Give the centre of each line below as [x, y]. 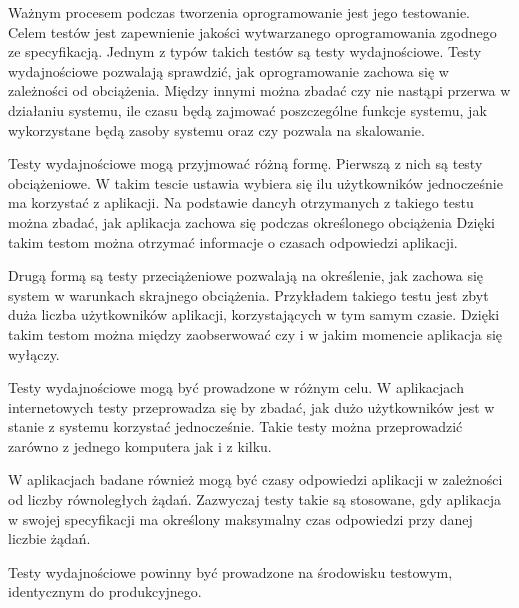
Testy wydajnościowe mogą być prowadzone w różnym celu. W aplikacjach [236, 387]
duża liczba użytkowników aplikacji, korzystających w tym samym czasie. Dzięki [254, 314]
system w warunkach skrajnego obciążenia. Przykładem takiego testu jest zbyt [248, 294]
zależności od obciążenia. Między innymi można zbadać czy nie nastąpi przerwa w [259, 90]
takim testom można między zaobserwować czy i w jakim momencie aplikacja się [255, 333]
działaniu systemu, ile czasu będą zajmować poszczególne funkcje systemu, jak [247, 109]
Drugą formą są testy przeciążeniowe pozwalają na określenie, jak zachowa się [246, 275]
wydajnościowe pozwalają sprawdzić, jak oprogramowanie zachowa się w [228, 70]
